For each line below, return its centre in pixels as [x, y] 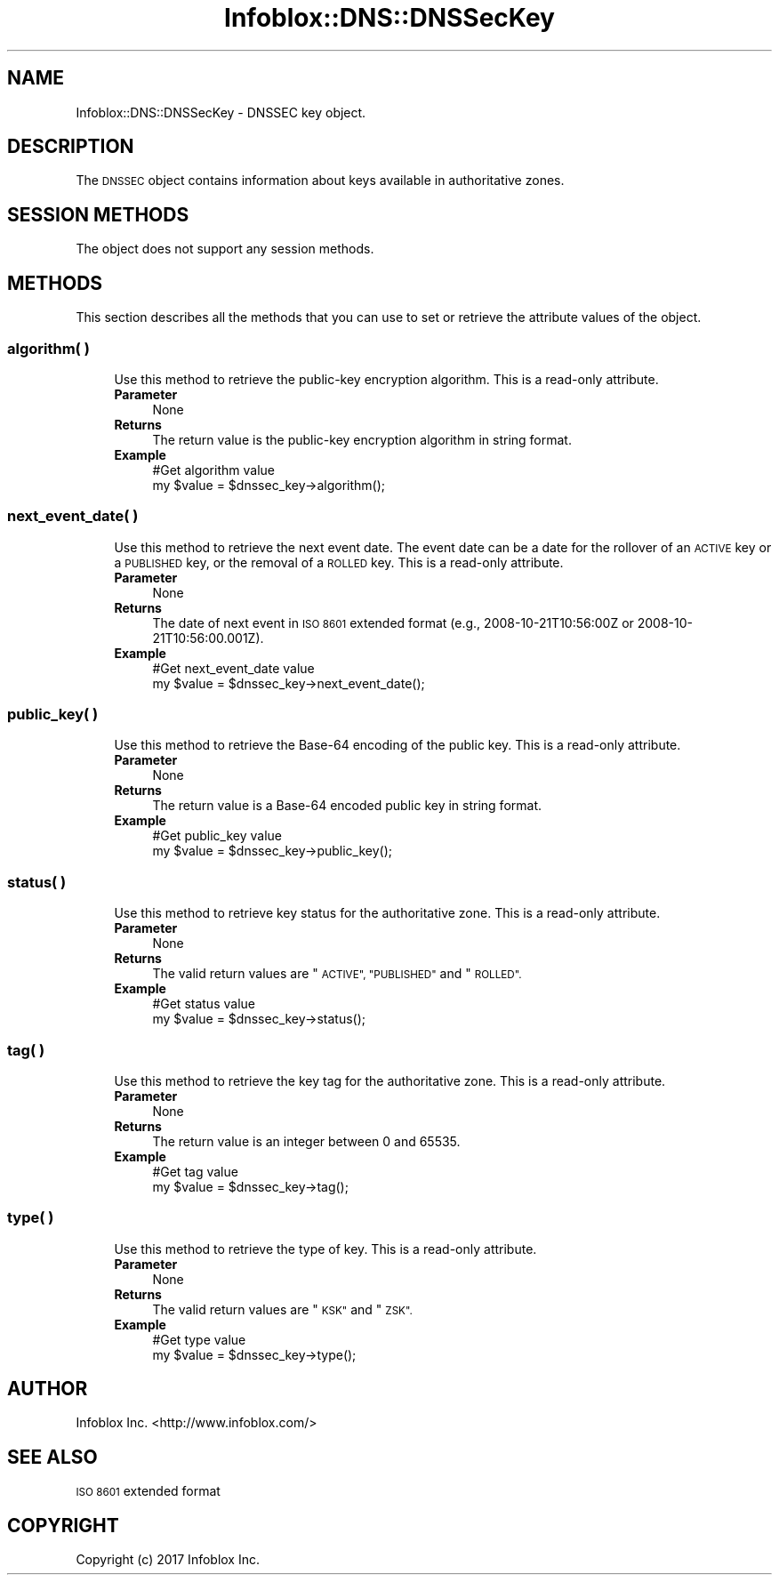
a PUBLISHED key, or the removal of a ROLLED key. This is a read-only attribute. [339, 562]
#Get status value [204, 1004]
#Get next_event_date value [233, 668]
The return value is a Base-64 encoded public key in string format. [347, 806]
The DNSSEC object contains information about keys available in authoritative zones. [320, 181]
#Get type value [199, 1339]
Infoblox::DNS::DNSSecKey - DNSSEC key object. [221, 112]
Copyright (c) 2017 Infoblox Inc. [168, 1560]
